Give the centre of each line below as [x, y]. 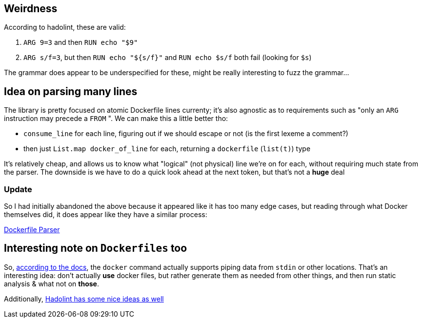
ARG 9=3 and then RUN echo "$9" [81, 42]
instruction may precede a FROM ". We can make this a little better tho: [116, 119]
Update [18, 189]
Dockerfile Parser [32, 230]
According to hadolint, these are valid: [65, 27]
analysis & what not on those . [51, 283]
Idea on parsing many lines [71, 91]
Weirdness [31, 9]
